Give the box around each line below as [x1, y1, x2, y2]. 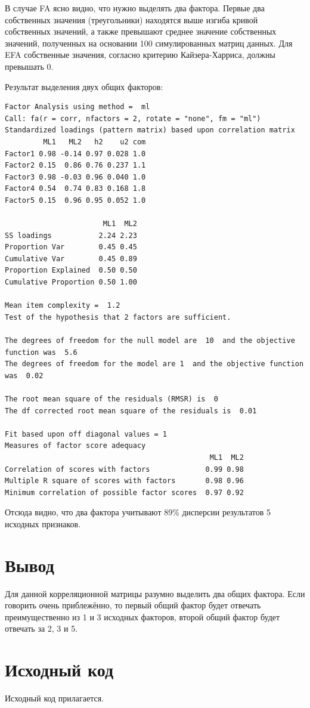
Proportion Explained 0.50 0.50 [5, 266, 137, 275]
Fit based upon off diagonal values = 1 [5, 429, 168, 438]
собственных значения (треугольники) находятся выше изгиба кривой [5, 13, 258, 26]
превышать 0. [5, 60, 54, 72]
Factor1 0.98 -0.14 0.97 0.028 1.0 [5, 149, 146, 158]
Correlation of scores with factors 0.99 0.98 [5, 465, 244, 474]
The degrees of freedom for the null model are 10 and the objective [5, 336, 295, 345]
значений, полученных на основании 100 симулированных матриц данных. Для [5, 36, 293, 49]
